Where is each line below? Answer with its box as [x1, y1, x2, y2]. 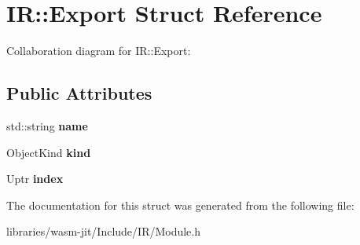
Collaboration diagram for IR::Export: [6, 42, 191, 59]
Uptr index [6, 170, 64, 187]
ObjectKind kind [6, 144, 91, 160]
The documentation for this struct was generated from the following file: [6, 196, 354, 213]
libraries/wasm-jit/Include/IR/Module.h [6, 223, 201, 240]
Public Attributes [6, 81, 152, 105]
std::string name [6, 117, 88, 133]
